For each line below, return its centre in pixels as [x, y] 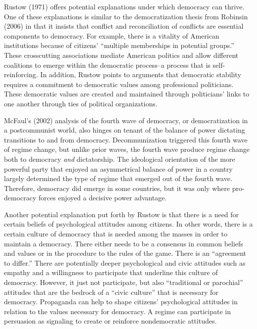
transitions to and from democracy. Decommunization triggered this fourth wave [126, 139]
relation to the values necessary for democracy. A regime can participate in [117, 311]
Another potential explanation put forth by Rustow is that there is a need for [122, 214]
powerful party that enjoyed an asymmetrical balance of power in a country [118, 168]
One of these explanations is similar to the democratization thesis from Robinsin [126, 16]
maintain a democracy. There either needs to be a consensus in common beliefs [124, 243]
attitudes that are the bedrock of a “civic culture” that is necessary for [111, 292]
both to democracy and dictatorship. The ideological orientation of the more [120, 159]
